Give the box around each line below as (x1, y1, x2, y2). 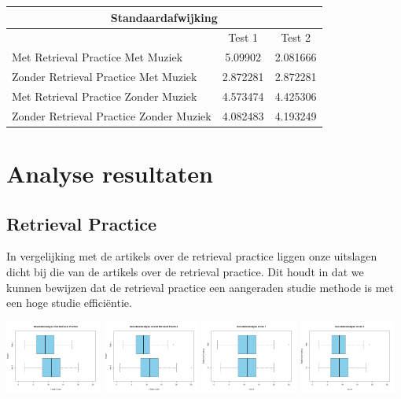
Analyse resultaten (6, 157, 213, 189)
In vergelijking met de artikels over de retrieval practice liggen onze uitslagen (6, 248, 377, 264)
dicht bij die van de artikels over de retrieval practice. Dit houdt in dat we (6, 263, 364, 279)
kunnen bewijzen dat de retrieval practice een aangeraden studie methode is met (6, 279, 395, 295)
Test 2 (281, 29, 311, 46)
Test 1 (228, 29, 259, 46)
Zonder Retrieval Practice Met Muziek (12, 68, 197, 85)
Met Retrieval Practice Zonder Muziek (12, 87, 197, 104)
